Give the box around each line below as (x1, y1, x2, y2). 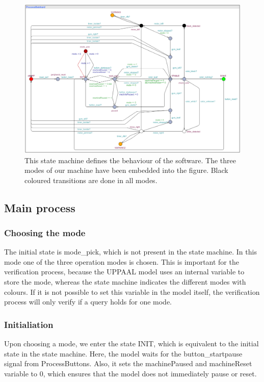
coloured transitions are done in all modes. (24, 174, 157, 185)
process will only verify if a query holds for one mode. (4, 296, 172, 307)
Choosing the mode (4, 226, 86, 239)
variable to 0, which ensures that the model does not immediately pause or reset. (4, 368, 257, 378)
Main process (4, 199, 75, 215)
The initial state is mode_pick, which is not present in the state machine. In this (4, 246, 257, 257)
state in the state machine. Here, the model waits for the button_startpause (4, 348, 243, 359)
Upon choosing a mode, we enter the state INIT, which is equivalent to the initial (4, 338, 259, 349)
